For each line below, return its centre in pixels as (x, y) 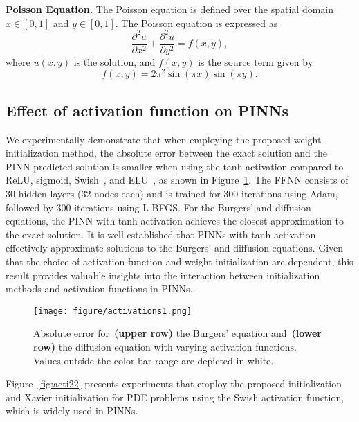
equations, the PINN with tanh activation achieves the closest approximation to (175, 221)
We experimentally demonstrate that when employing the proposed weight (164, 139)
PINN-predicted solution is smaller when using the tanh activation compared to (175, 166)
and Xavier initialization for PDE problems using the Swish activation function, (175, 397)
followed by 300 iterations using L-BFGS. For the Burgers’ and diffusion (158, 207)
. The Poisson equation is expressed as (196, 23)
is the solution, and (114, 61)
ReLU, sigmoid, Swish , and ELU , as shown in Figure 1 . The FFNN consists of (177, 180)
